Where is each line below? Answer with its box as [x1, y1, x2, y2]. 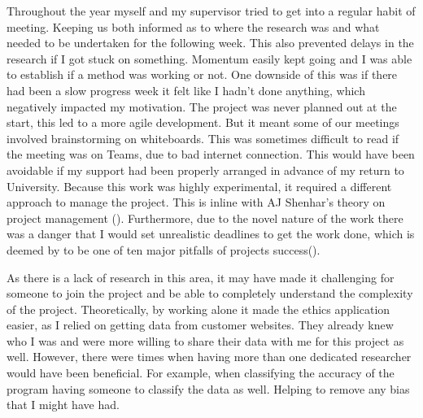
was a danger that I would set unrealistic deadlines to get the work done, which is [7, 225, 415, 242]
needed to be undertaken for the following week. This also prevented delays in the [7, 34, 414, 51]
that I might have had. [7, 396, 120, 413]
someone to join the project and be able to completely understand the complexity [7, 285, 413, 302]
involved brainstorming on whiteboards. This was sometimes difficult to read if [7, 129, 399, 146]
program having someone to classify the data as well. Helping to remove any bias [7, 380, 410, 397]
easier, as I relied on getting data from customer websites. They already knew [7, 316, 394, 333]
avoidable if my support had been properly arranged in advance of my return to [7, 161, 404, 178]
